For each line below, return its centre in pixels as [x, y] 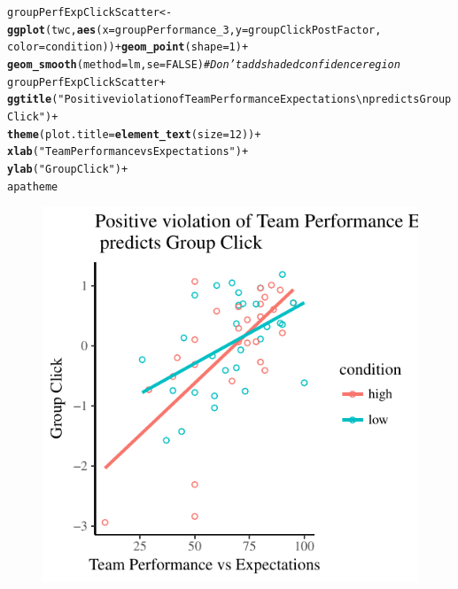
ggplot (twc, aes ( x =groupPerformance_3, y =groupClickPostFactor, [194, 30]
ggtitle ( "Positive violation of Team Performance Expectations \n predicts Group [229, 100]
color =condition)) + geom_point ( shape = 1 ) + [128, 47]
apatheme [33, 186]
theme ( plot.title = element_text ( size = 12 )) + [134, 134]
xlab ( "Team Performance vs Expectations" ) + [128, 152]
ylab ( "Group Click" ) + [68, 169]
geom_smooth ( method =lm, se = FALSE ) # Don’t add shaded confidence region [204, 64]
